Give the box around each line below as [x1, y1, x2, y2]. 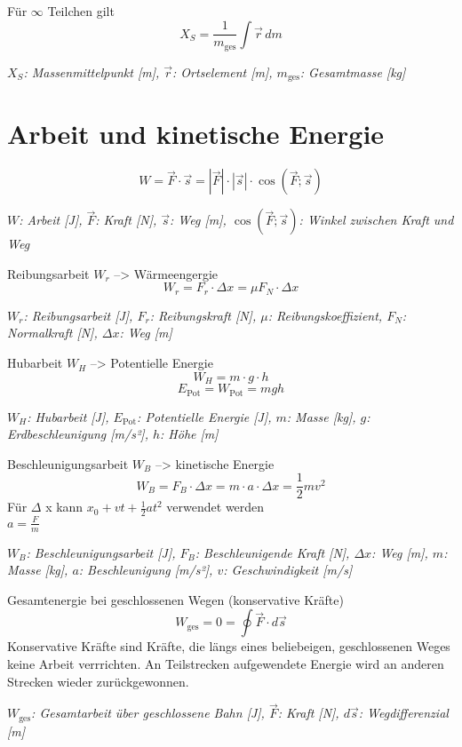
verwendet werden [166, 497, 265, 516]
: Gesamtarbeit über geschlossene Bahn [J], [31, 703, 265, 722]
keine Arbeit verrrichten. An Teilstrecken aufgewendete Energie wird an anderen [7, 654, 444, 672]
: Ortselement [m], [172, 62, 273, 81]
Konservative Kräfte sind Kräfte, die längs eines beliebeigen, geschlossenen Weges [7, 637, 450, 656]
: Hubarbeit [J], [27, 407, 109, 425]
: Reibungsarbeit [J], [23, 306, 133, 324]
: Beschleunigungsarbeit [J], [26, 543, 176, 561]
